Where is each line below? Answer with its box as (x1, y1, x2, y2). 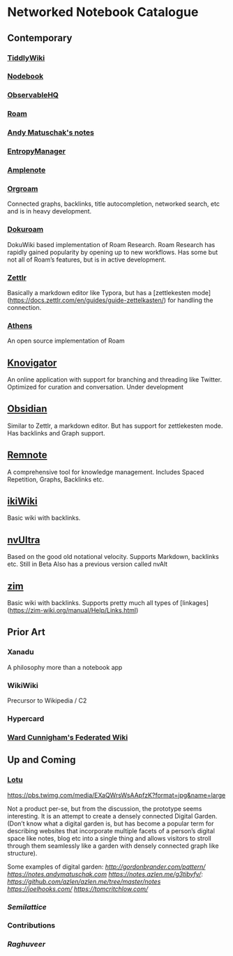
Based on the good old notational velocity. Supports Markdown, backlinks (7, 553, 220, 561)
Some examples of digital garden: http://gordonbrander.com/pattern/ (7, 862, 206, 871)
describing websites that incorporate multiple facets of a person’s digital (7, 826, 215, 835)
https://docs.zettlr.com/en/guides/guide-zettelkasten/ (9, 296, 164, 304)
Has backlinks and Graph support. (7, 428, 106, 437)
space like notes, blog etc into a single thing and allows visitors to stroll (7, 834, 211, 842)
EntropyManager (7, 147, 66, 156)
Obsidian (7, 403, 47, 415)
